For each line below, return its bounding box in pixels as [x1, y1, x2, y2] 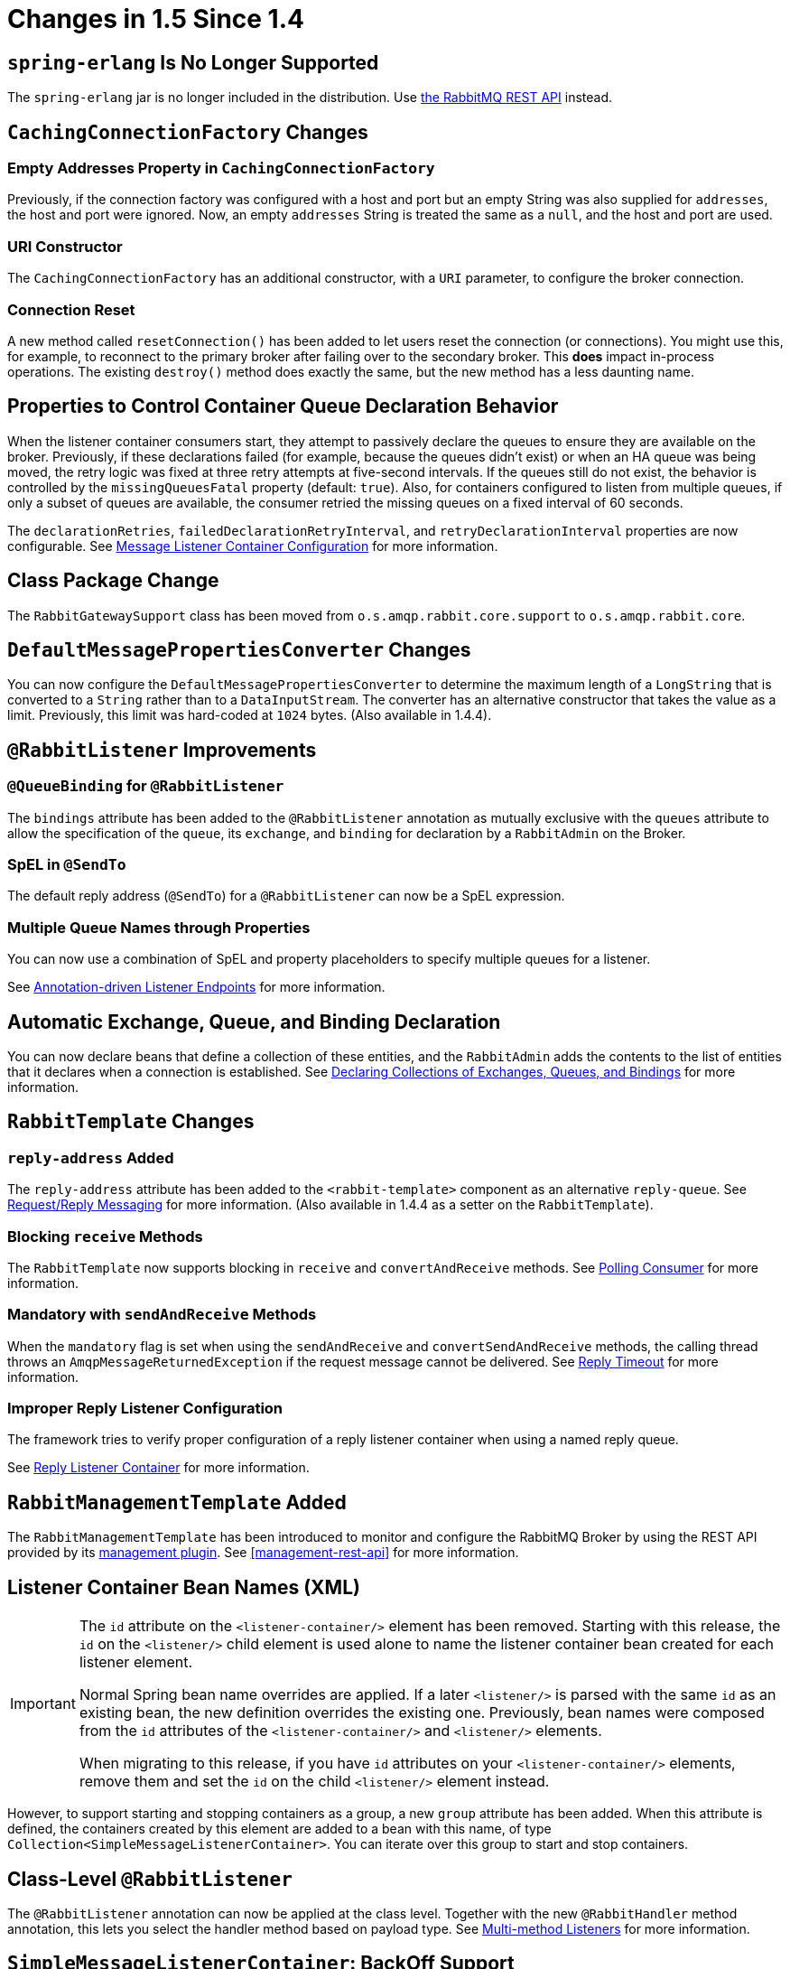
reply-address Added [7, 1148, 174, 1167]
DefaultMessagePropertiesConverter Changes [7, 639, 471, 661]
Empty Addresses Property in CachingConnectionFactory [7, 159, 435, 178]
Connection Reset [7, 300, 135, 319]
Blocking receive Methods [7, 1227, 203, 1246]
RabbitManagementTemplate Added [7, 1490, 347, 1514]
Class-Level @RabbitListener [7, 1867, 293, 1890]
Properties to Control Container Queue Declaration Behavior [7, 395, 559, 418]
